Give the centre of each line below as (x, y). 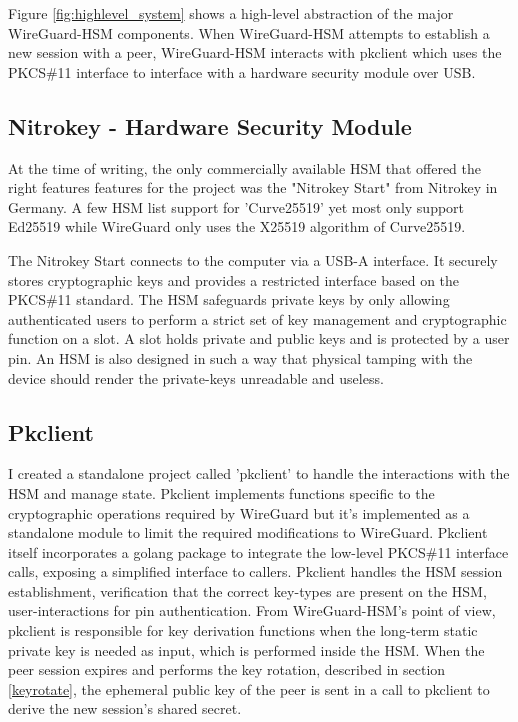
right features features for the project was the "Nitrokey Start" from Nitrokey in (253, 187)
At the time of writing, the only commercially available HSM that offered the (244, 167)
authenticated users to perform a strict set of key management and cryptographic (257, 318)
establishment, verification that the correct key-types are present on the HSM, (247, 590)
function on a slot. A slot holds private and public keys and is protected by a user (259, 338)
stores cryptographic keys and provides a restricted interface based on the (234, 279)
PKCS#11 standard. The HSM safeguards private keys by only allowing (229, 299)
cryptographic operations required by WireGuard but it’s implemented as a (239, 512)
